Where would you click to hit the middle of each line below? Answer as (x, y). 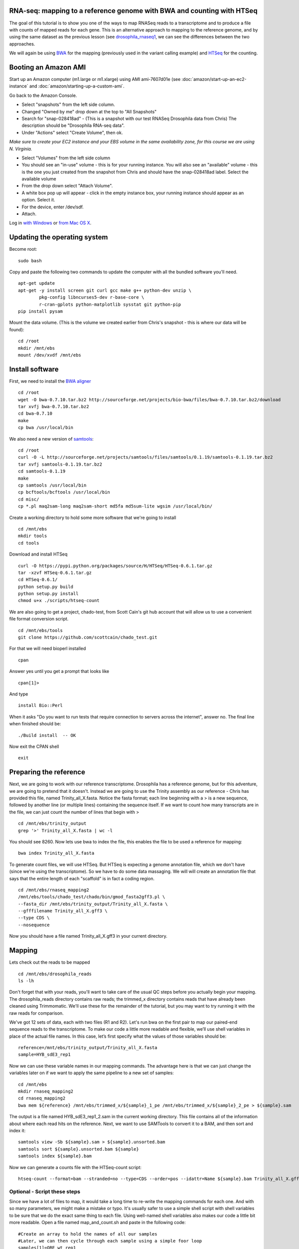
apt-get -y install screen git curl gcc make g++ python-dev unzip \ (105, 290)
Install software (34, 369)
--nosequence (34, 925)
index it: (17, 1130)
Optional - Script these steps (45, 1192)
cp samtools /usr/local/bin (52, 485)
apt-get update (37, 283)
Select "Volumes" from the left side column (66, 158)
